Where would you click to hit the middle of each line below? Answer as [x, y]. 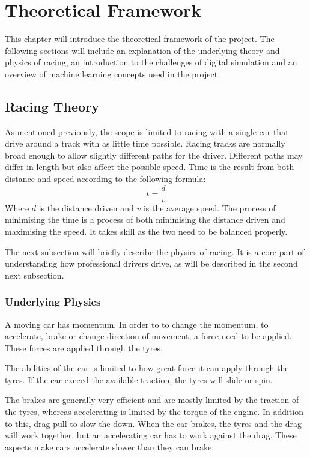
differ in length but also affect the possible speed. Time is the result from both [150, 167]
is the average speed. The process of [209, 207]
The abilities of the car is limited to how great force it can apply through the [147, 368]
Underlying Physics [53, 302]
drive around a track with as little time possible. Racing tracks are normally [145, 143]
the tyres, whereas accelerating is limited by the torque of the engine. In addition [154, 412]
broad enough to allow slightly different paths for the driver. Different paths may [154, 155]
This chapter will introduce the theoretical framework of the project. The [140, 39]
